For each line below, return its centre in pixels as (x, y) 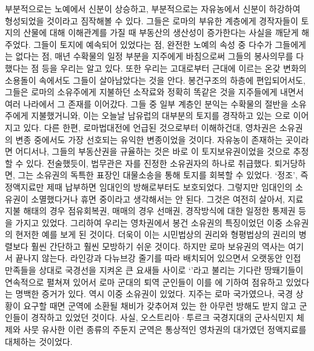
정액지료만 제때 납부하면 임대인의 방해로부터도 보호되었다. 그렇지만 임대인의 (149, 186)
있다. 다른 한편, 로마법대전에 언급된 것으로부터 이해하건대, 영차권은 (150, 127)
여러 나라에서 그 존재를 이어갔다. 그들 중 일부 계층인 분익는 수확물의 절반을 (147, 103)
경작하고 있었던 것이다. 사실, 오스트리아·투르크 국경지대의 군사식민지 (162, 317)
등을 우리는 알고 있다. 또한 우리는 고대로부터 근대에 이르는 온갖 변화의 (174, 68)
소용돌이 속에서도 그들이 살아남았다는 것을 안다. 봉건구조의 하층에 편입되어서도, (155, 80)
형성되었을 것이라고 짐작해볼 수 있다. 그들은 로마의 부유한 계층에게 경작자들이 (152, 20)
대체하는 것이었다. (39, 341)
